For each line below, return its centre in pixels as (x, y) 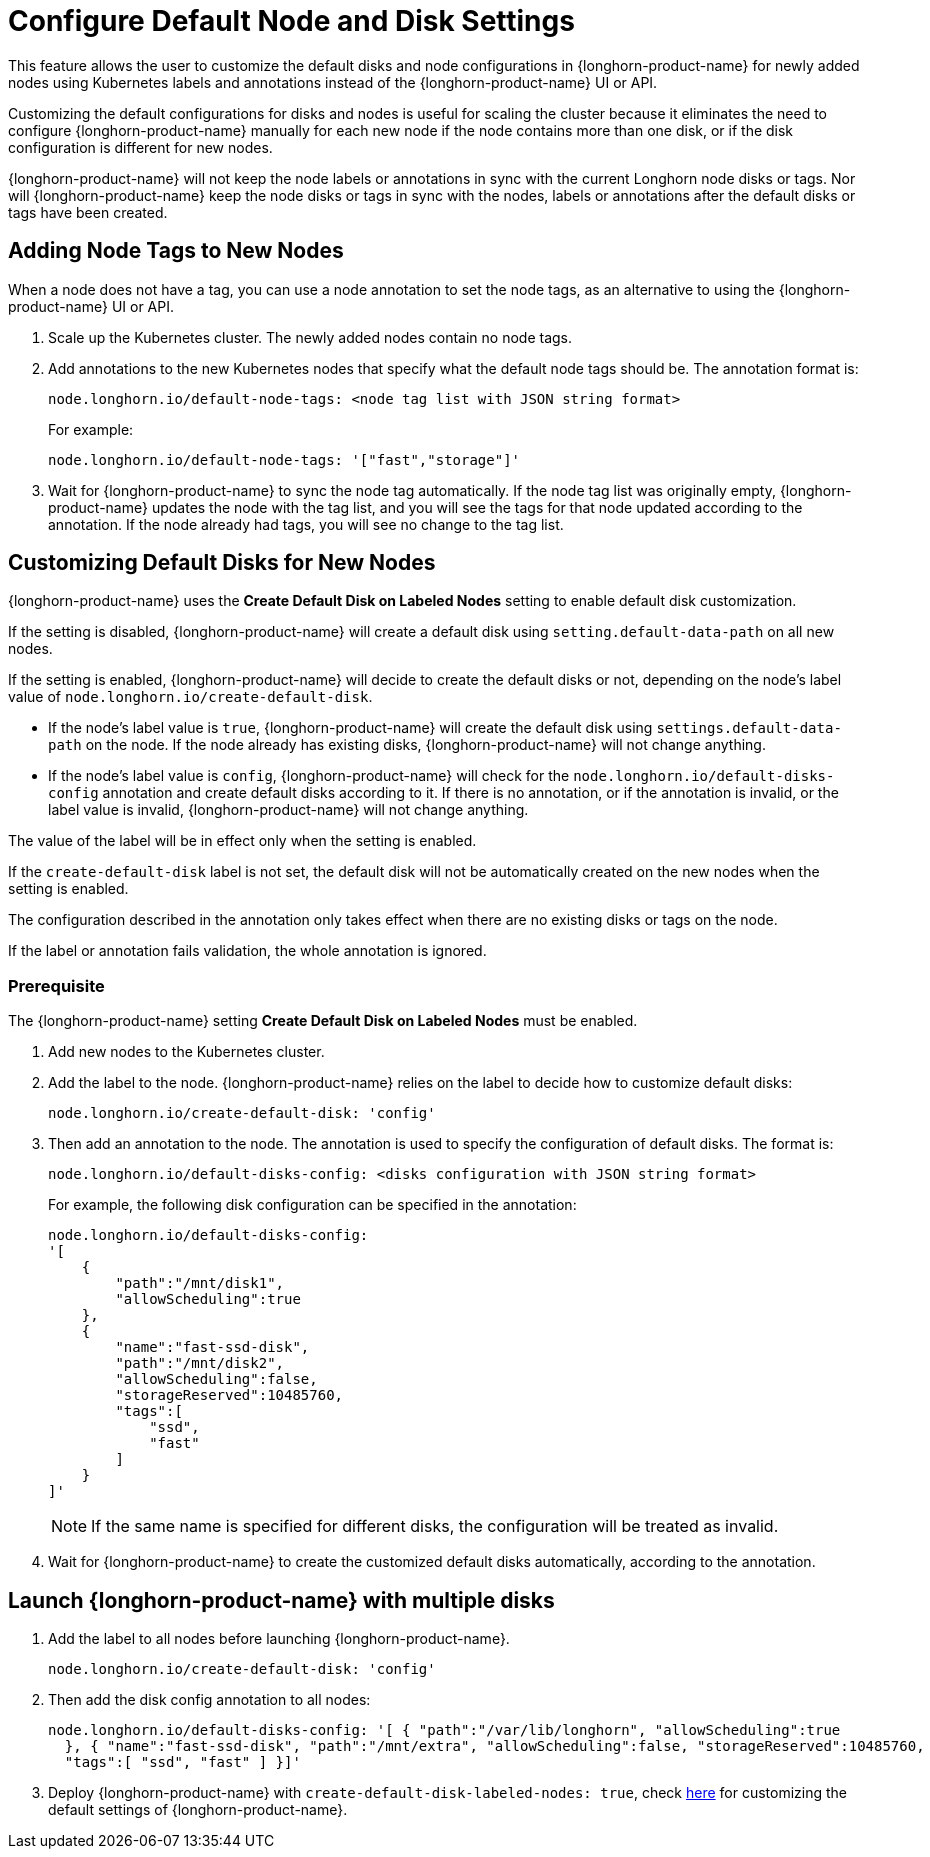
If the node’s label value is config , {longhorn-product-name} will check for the (309, 776)
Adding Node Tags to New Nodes (176, 251)
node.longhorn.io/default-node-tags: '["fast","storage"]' (284, 459)
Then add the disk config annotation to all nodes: (209, 1700)
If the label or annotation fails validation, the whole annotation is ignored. (247, 951)
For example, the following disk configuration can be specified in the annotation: (312, 1205)
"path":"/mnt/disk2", (200, 1363)
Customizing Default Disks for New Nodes (222, 563)
